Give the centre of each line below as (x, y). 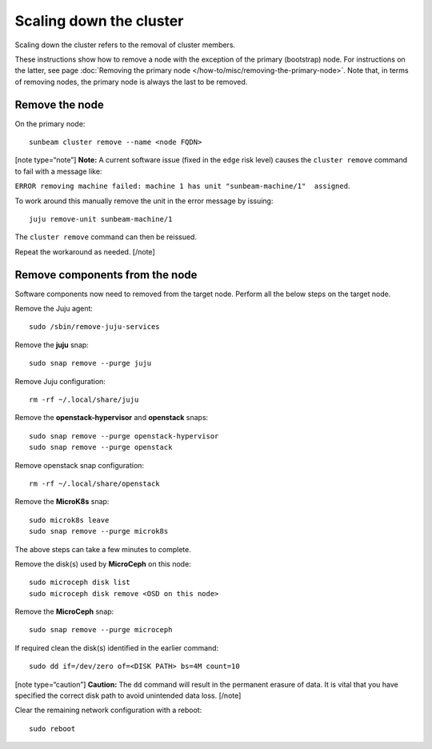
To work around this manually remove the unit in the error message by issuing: (144, 201)
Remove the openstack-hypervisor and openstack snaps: (112, 418)
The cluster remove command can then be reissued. (106, 237)
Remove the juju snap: (52, 345)
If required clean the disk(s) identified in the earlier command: (117, 647)
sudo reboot (52, 729)
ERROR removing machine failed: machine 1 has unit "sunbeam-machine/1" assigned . (182, 186)
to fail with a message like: (58, 171)
